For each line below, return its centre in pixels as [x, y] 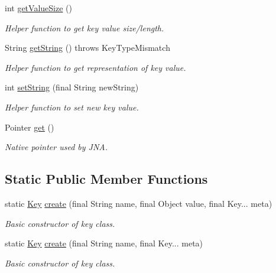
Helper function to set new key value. [72, 107]
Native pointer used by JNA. [56, 147]
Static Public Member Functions [106, 179]
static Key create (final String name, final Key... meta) [104, 243]
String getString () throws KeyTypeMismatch [87, 48]
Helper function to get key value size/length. [85, 27]
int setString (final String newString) [72, 87]
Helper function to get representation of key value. [95, 67]
